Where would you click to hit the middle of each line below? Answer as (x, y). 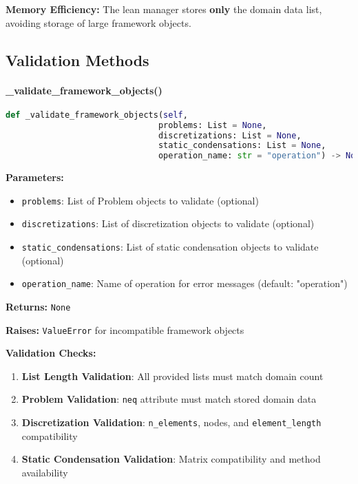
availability (45, 472)
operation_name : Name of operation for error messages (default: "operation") (185, 283)
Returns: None (38, 306)
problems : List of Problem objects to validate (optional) (140, 200)
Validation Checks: (51, 353)
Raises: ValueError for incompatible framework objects (125, 329)
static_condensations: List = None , (242, 146)
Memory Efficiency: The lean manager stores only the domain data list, (164, 9)
